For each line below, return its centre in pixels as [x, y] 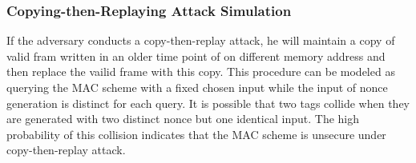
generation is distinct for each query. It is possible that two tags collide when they [208, 103]
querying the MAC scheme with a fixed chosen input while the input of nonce [197, 87]
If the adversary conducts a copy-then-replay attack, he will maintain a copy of [201, 40]
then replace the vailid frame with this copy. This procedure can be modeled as [201, 72]
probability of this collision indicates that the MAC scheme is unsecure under [196, 134]
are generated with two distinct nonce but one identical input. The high [183, 119]
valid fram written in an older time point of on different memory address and [196, 56]
